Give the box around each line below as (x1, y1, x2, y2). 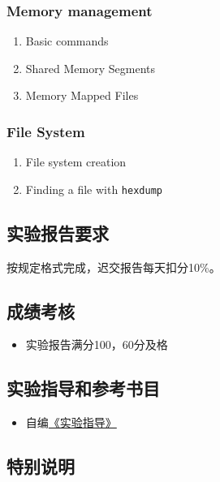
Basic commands (25, 32, 109, 49)
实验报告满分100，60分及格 (25, 336, 168, 353)
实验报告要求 (6, 220, 109, 245)
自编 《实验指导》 (25, 414, 117, 431)
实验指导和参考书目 (6, 376, 160, 401)
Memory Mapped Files (25, 87, 139, 104)
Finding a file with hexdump (25, 180, 162, 197)
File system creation (25, 153, 127, 170)
